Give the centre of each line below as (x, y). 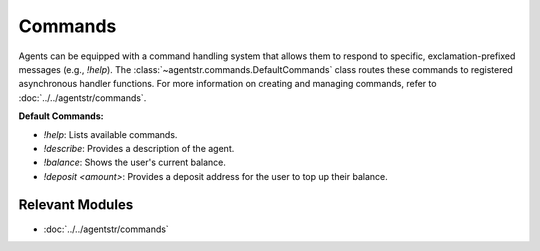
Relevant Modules (76, 205)
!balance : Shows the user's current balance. (135, 162)
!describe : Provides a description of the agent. (139, 148)
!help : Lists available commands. (110, 134)
